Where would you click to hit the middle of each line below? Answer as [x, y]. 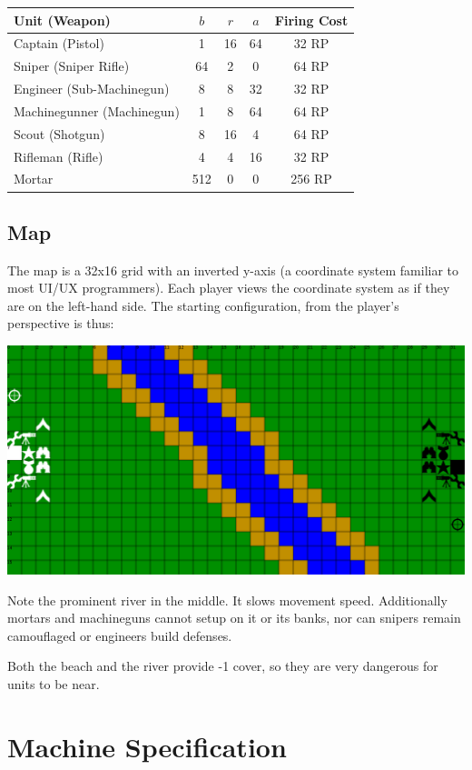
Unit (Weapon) [62, 20]
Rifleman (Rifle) [59, 156]
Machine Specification [147, 746]
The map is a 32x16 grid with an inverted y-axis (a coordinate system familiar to [233, 270]
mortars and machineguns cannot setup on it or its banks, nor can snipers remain [234, 618]
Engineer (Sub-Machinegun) [92, 89]
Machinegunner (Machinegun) [97, 110]
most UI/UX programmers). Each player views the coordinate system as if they [229, 288]
